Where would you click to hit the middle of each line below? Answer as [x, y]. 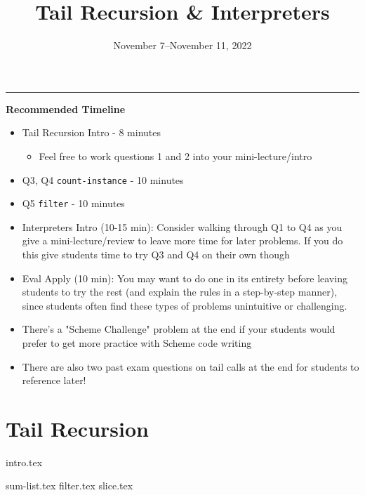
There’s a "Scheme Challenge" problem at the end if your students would [179, 329]
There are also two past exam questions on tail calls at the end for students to [191, 366]
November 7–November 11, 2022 [182, 45]
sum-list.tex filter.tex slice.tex [69, 486]
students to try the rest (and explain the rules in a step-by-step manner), [180, 292]
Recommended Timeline [66, 108]
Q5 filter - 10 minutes [73, 203]
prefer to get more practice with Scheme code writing [137, 342]
